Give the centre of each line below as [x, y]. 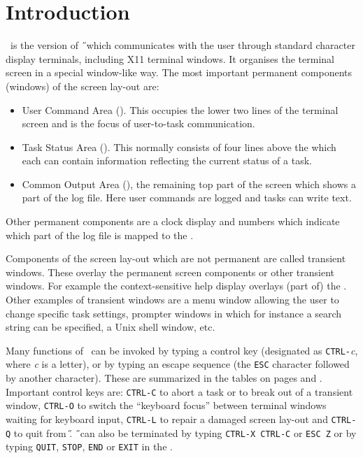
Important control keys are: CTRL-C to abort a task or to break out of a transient [179, 391]
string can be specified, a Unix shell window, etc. [111, 327]
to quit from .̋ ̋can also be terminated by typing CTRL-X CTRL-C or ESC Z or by [185, 432]
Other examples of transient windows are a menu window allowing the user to [172, 300]
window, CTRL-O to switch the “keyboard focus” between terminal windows [166, 405]
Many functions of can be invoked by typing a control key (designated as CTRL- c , [182, 350]
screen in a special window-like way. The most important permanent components [179, 72]
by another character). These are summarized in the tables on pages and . [164, 378]
